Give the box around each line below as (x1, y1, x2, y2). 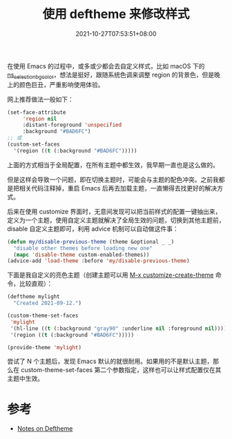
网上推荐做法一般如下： (7, 95, 74, 104)
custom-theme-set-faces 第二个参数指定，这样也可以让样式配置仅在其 (20, 366, 222, 374)
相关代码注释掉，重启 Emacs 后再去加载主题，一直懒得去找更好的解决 (19, 184, 217, 192)
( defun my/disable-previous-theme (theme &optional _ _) (7, 238, 175, 245)
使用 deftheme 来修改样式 (42, 6, 190, 22)
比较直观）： (19, 280, 53, 288)
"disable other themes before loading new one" (13, 244, 153, 252)
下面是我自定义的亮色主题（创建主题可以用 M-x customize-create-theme (7, 271, 214, 280)
